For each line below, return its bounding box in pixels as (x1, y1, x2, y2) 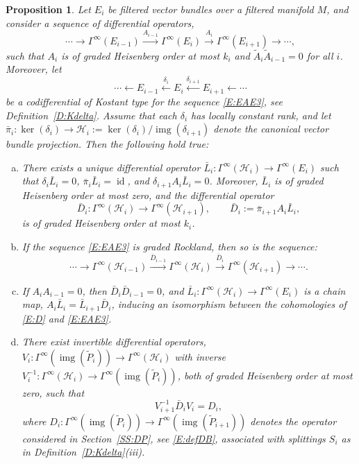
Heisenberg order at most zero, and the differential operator (22, 187, 274, 202)
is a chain (303, 283, 346, 298)
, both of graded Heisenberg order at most (177, 368, 353, 382)
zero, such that (22, 385, 85, 399)
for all (306, 48, 333, 62)
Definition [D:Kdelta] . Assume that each (6, 108, 177, 122)
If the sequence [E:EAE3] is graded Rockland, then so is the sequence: (22, 239, 317, 253)
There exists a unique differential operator (22, 160, 201, 174)
